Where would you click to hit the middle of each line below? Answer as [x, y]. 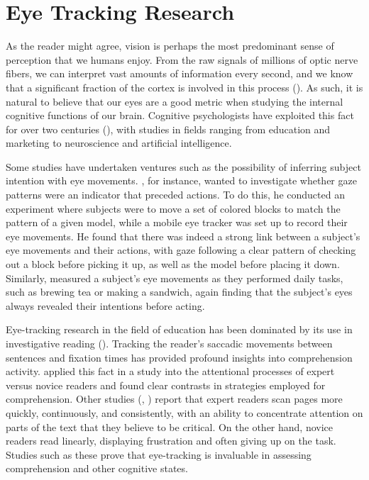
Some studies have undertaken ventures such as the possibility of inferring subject [183, 166]
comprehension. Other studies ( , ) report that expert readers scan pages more [174, 399]
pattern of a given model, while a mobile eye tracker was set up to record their [177, 222]
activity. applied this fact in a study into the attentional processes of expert [170, 371]
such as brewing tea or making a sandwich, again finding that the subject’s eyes [179, 292]
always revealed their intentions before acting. [105, 305]
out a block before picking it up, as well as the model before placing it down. [173, 264]
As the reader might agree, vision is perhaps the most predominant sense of [170, 46]
